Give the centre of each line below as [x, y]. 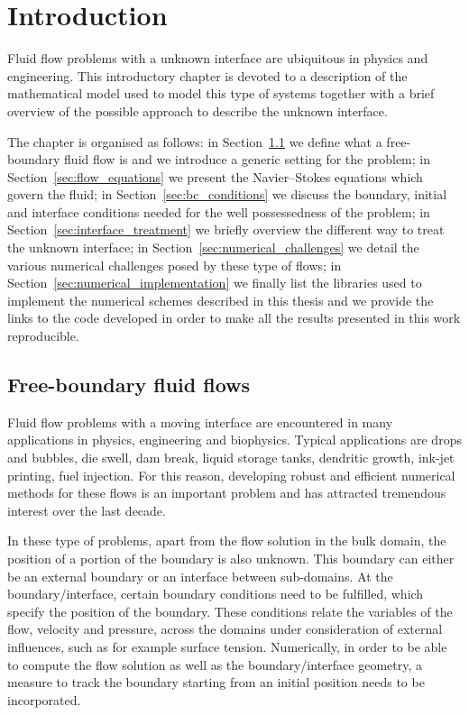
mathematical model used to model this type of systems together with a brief [221, 93]
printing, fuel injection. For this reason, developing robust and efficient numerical [231, 475]
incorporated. [44, 699]
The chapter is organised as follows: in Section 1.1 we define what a [195, 141]
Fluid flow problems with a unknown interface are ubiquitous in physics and [218, 58]
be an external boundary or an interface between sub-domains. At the [200, 576]
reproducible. [43, 336]
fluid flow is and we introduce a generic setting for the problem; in [247, 159]
